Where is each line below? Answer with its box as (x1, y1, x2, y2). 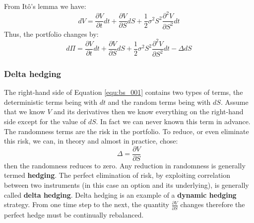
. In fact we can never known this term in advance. (96, 116, 251, 126)
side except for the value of (4, 116, 86, 126)
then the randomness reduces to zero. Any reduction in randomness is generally (4, 160, 246, 170)
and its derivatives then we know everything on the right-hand (54, 106, 244, 117)
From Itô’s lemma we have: (4, 1, 86, 11)
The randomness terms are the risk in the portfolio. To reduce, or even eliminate (4, 126, 249, 136)
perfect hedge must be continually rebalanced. (4, 209, 144, 220)
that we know (4, 106, 45, 117)
